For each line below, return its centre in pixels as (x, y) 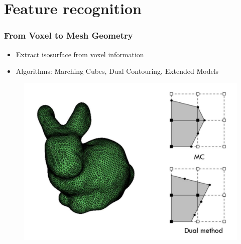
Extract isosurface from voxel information (80, 54)
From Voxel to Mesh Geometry (69, 35)
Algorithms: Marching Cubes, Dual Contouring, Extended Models (117, 71)
